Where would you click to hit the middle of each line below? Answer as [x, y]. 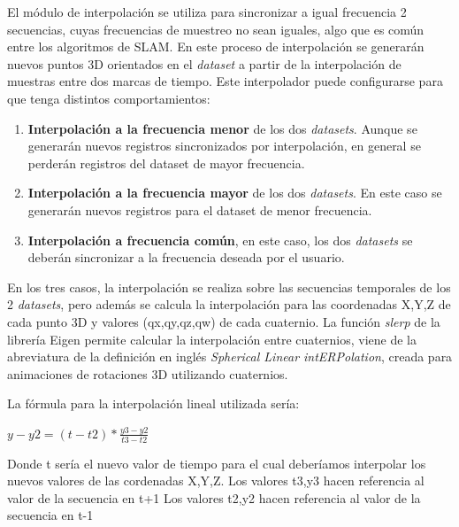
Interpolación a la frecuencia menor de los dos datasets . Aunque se [222, 128]
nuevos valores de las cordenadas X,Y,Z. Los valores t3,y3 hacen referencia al [216, 480]
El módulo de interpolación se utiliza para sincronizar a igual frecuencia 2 [207, 12]
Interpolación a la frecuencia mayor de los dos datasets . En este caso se [235, 193]
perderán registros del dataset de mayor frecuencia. [166, 163]
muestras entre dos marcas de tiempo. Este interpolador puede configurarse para [225, 81]
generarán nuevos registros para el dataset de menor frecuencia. [200, 209]
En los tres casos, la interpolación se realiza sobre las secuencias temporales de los [229, 287]
